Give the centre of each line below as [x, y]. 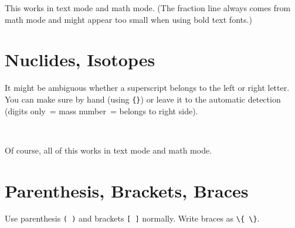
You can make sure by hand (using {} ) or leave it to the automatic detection [143, 99]
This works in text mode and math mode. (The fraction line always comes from [148, 8]
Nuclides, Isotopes [80, 59]
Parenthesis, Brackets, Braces [127, 190]
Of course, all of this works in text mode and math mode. [108, 150]
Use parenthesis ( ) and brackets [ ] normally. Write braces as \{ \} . [132, 218]
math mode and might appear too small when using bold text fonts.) [128, 19]
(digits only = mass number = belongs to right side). [101, 110]
